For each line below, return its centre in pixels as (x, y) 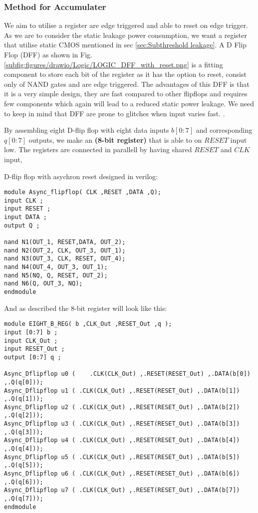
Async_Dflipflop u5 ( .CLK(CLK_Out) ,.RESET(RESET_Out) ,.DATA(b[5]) (122, 457)
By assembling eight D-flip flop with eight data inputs (87, 130)
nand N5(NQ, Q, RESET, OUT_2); (56, 275)
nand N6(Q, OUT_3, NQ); (43, 284)
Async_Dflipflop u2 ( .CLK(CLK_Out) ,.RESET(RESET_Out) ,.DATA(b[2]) (122, 407)
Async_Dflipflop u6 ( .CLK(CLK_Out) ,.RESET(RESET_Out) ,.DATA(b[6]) (122, 474)
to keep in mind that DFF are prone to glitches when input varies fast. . (115, 113)
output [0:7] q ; (33, 357)
